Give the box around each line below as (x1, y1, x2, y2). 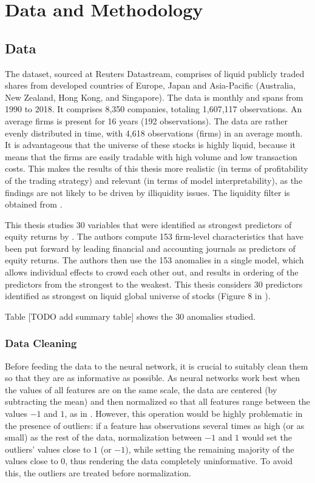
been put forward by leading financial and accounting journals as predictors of (5, 241, 296, 254)
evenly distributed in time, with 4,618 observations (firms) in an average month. (5, 126, 303, 139)
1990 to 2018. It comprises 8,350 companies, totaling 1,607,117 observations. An (5, 103, 302, 115)
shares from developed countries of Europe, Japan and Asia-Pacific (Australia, (5, 79, 296, 92)
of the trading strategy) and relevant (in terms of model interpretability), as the (5, 174, 303, 186)
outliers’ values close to (5, 442, 91, 455)
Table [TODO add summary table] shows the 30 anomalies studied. (5, 309, 256, 322)
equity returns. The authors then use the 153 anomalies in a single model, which (5, 254, 304, 266)
